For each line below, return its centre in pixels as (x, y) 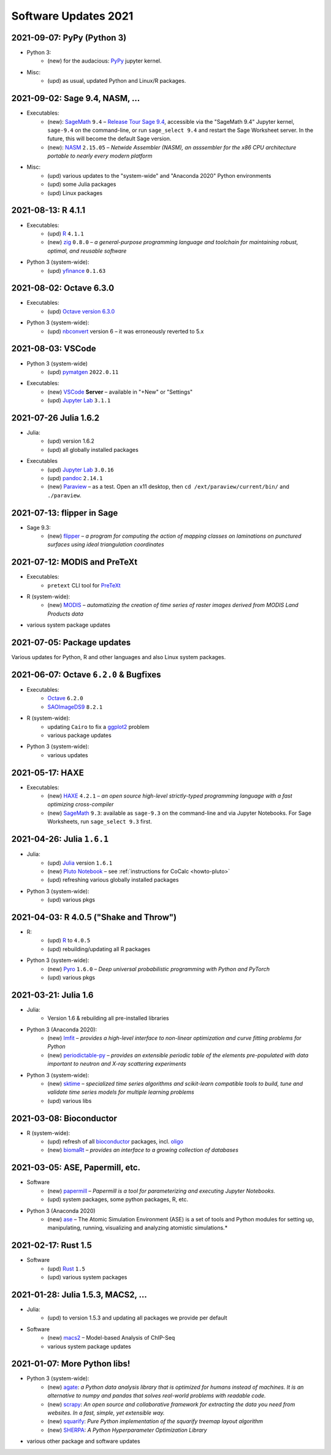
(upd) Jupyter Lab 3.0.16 (81, 470)
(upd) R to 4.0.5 (69, 941)
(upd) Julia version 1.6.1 (80, 863)
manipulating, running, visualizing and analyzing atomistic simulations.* (138, 1228)
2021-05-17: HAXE (48, 773)
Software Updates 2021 (72, 16)
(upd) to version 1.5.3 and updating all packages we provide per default (137, 1318)
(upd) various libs (70, 1101)
